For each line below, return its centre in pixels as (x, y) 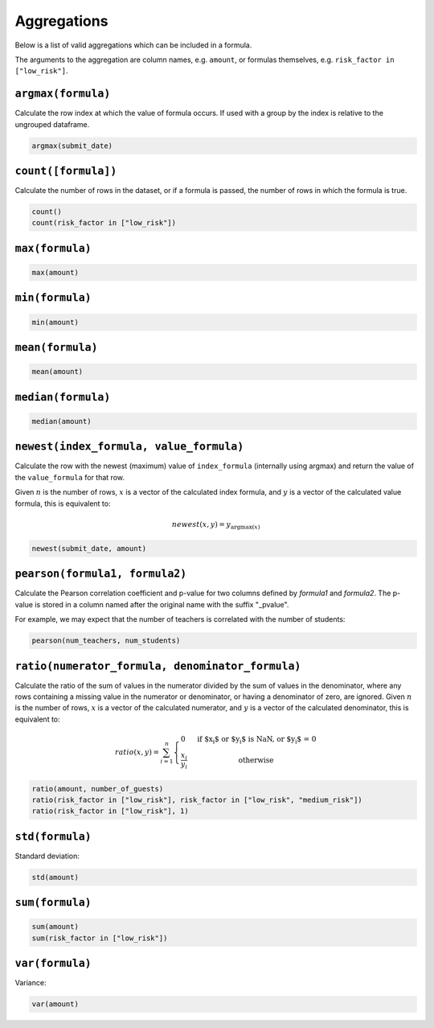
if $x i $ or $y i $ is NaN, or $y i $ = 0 (257, 740)
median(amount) (61, 421)
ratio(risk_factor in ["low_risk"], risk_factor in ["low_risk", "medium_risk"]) (197, 800)
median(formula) (63, 397)
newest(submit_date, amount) (89, 548)
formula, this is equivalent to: (63, 504)
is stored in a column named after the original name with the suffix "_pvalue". (162, 604)
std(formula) (53, 836)
